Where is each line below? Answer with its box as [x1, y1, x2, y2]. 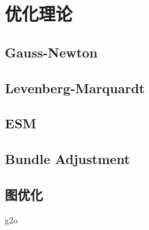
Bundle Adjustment [5, 149, 130, 168]
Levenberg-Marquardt [5, 78, 145, 97]
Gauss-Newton [5, 42, 98, 61]
